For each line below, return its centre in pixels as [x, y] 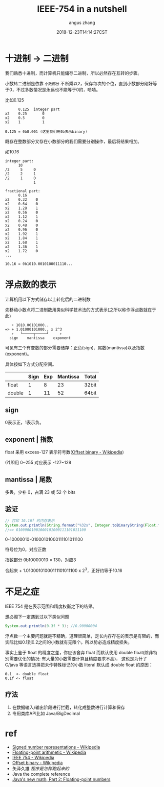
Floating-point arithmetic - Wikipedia [49, 752]
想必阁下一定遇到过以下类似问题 [37, 617]
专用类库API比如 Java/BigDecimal [46, 713]
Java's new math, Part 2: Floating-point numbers [61, 779]
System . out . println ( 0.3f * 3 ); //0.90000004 [51, 626]
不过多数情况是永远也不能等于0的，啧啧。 [58, 90]
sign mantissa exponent [40, 338]
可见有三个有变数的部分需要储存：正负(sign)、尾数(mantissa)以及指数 [75, 347]
